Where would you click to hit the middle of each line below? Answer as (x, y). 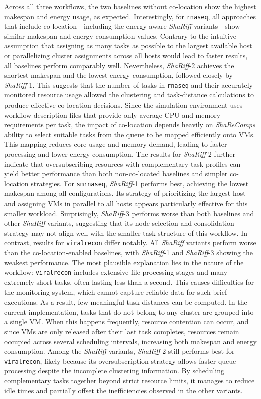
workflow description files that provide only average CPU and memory (112, 114)
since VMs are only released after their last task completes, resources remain (122, 331)
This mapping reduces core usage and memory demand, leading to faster (116, 144)
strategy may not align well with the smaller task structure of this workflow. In (126, 232)
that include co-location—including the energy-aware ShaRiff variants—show (122, 26)
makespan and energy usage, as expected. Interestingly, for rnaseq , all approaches (130, 16)
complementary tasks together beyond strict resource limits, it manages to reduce (129, 380)
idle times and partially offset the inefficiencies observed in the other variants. (123, 390)
